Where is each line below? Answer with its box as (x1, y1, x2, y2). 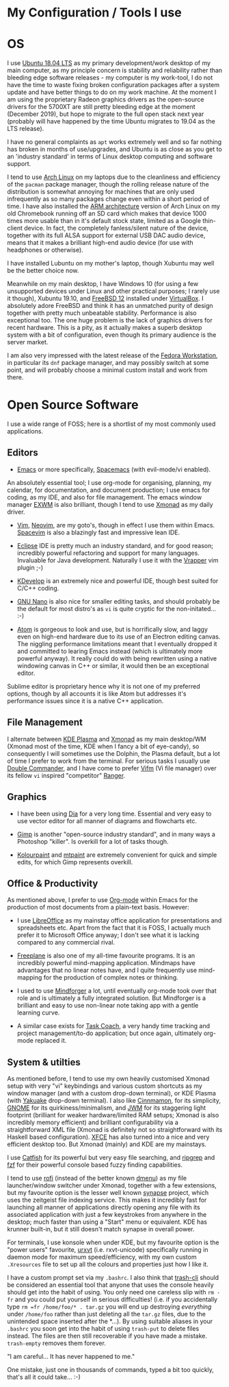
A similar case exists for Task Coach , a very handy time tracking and (16, 1022, 211, 1030)
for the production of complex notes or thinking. (43, 973, 179, 982)
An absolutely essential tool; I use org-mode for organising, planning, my (7, 478, 212, 486)
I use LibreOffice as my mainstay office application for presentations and (16, 916, 222, 925)
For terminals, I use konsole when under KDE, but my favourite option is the (7, 1238, 219, 1246)
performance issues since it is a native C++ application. (7, 696, 164, 704)
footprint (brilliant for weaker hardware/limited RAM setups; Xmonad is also (7, 1111, 219, 1119)
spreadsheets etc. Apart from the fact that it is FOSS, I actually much (16, 924, 211, 932)
